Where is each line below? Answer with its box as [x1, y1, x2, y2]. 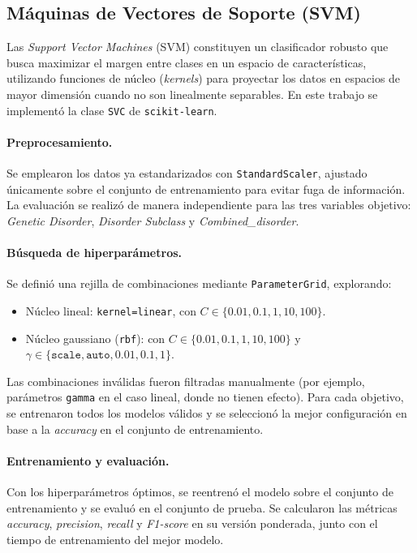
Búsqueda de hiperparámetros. [6, 244, 183, 261]
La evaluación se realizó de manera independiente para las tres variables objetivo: [6, 196, 411, 213]
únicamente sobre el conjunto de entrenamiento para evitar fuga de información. [6, 180, 406, 197]
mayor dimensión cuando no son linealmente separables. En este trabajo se [6, 85, 378, 102]
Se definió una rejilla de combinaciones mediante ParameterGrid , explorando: [6, 275, 392, 292]
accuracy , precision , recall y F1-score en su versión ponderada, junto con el [6, 515, 378, 532]
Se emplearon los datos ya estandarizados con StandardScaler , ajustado [6, 165, 368, 182]
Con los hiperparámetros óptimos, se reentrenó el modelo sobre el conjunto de [6, 483, 393, 500]
